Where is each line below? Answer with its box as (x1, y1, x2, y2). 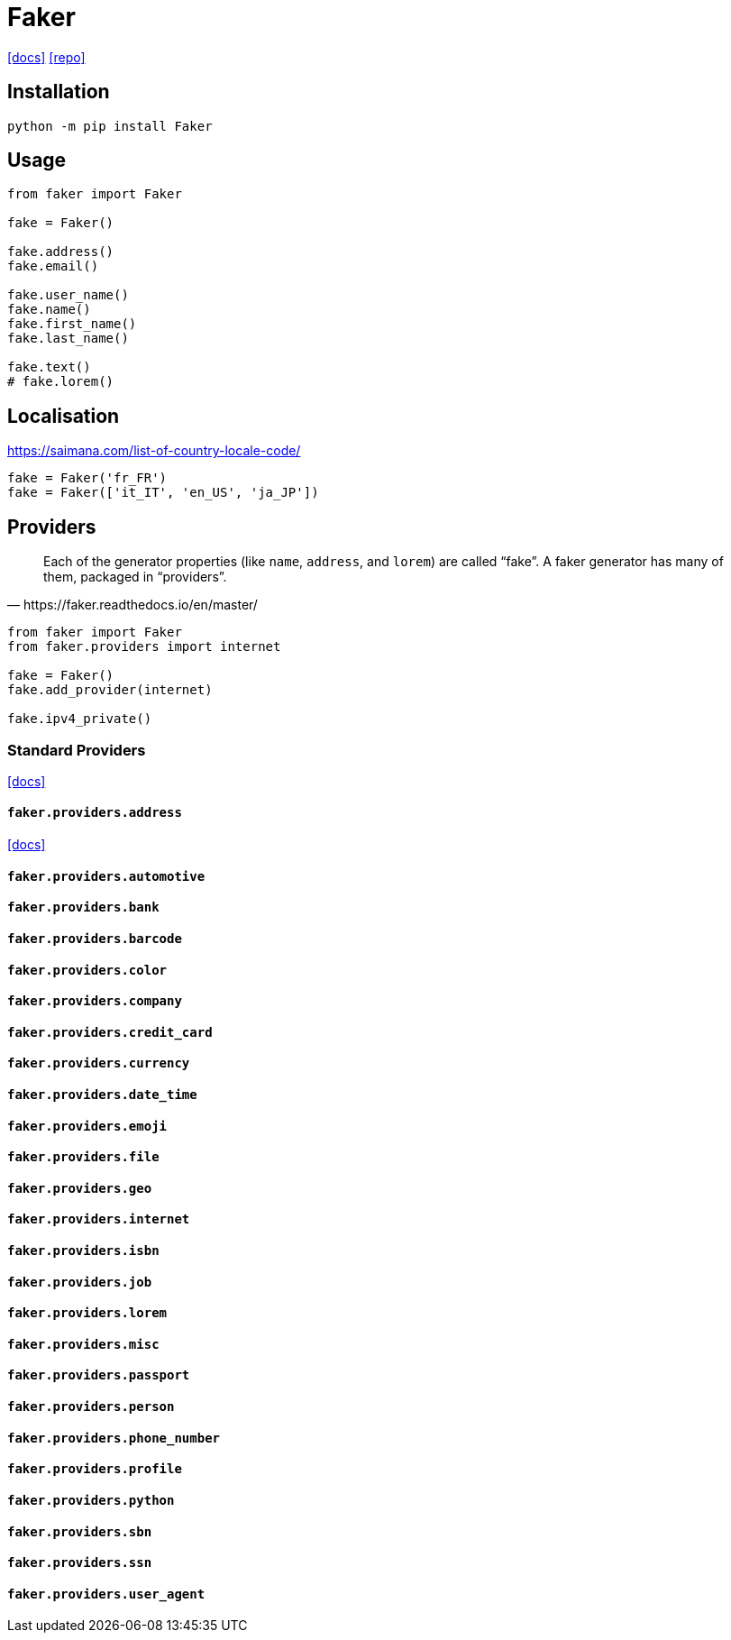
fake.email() (7, 259, 99, 274)
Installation (7, 80, 110, 104)
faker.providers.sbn (7, 1524, 152, 1539)
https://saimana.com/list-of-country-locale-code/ (7, 443, 301, 459)
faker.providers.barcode (7, 930, 182, 946)
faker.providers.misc (7, 1336, 160, 1351)
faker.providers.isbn (7, 1243, 160, 1259)
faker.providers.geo (7, 1180, 152, 1196)
